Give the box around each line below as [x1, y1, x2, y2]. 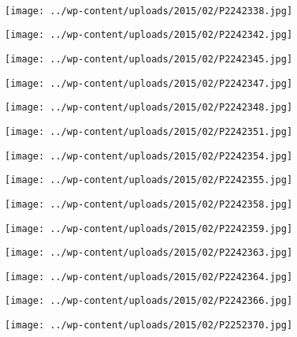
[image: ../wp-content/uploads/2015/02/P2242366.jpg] [5, 295, 293, 307]
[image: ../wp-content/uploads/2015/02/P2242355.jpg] [5, 174, 293, 186]
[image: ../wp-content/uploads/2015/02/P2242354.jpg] [5, 150, 293, 162]
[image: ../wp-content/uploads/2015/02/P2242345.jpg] [5, 53, 293, 65]
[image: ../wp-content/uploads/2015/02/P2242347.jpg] [5, 77, 293, 89]
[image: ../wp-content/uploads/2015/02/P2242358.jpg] [5, 198, 293, 210]
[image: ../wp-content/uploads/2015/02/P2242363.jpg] [5, 247, 293, 259]
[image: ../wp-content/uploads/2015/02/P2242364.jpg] [5, 271, 293, 283]
